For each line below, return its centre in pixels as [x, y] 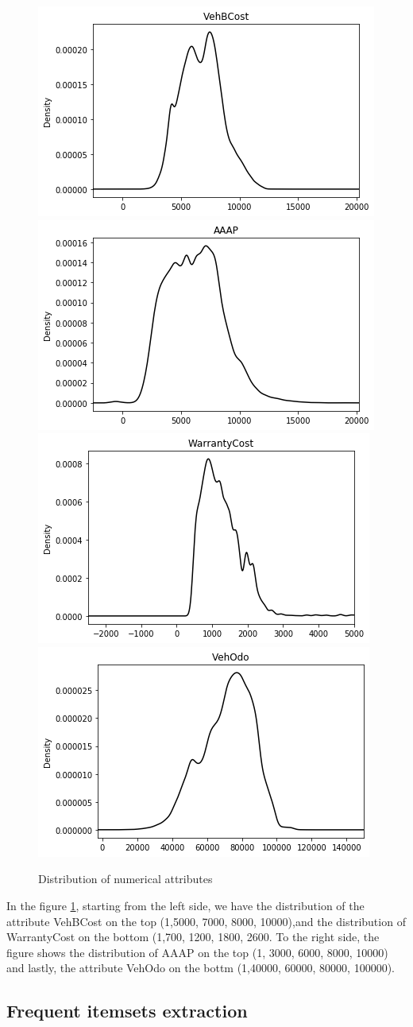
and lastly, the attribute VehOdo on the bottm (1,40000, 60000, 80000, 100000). [201, 968]
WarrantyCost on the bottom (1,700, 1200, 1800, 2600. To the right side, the [193, 937]
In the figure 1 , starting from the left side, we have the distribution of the [185, 905]
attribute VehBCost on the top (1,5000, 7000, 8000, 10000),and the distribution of [206, 921]
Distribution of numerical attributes [125, 879]
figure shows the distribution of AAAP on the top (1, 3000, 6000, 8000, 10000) [197, 952]
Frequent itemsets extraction [127, 1011]
